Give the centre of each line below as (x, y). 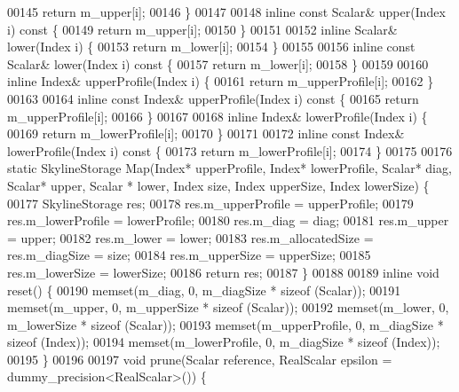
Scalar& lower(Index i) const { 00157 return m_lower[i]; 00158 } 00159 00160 (218, 63)
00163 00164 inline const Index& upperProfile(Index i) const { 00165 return (213, 98)
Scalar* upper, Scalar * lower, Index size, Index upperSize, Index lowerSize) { (218, 185)
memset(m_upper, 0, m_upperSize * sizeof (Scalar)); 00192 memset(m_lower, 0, (228, 307)
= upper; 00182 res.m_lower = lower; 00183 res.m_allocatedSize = (190, 237)
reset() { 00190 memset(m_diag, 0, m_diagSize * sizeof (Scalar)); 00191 (204, 290)
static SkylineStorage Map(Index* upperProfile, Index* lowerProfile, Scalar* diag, (229, 168)
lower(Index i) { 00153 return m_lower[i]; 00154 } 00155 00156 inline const (211, 47)
